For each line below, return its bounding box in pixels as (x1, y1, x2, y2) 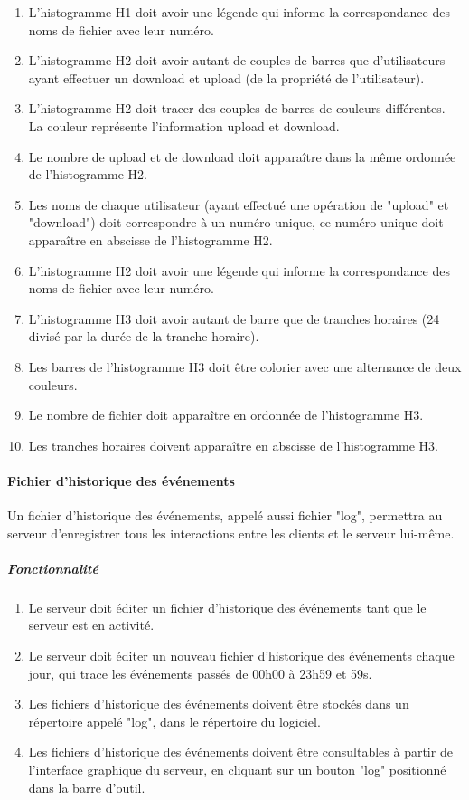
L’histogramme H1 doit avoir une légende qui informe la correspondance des (28, 3, 450, 21)
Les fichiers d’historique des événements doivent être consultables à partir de (28, 742, 453, 761)
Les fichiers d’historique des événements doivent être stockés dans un (28, 694, 409, 713)
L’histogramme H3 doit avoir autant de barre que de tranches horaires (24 (28, 309, 440, 328)
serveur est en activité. (28, 615, 155, 634)
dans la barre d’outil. (28, 777, 145, 796)
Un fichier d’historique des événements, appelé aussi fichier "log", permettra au (7, 506, 443, 525)
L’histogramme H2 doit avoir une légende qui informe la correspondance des (28, 261, 450, 280)
